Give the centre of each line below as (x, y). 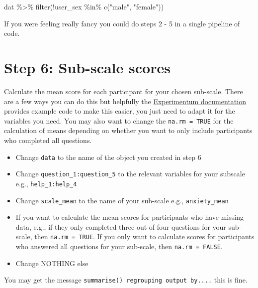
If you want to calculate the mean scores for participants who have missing (129, 217)
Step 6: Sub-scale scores (87, 67)
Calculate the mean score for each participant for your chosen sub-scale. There (124, 91)
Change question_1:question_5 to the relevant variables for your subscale (130, 174)
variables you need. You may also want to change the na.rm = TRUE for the (119, 120)
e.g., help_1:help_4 (46, 183)
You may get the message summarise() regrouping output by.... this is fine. (126, 280)
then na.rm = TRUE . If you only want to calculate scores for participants (144, 236)
